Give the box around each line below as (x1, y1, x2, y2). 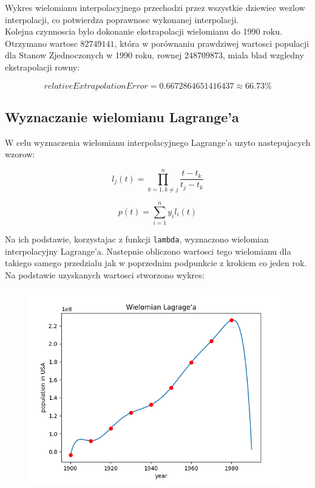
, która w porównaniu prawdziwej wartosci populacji (114, 36, 309, 49)
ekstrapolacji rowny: (5, 60, 80, 73)
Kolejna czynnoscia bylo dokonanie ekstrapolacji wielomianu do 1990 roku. (5, 25, 282, 38)
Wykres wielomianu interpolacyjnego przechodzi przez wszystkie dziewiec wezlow (5, 1, 305, 13)
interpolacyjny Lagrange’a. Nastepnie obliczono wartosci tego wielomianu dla (5, 244, 291, 257)
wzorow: (5, 148, 35, 160)
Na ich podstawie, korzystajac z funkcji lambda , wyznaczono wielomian (5, 233, 269, 246)
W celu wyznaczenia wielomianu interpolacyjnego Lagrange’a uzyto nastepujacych (5, 136, 311, 148)
